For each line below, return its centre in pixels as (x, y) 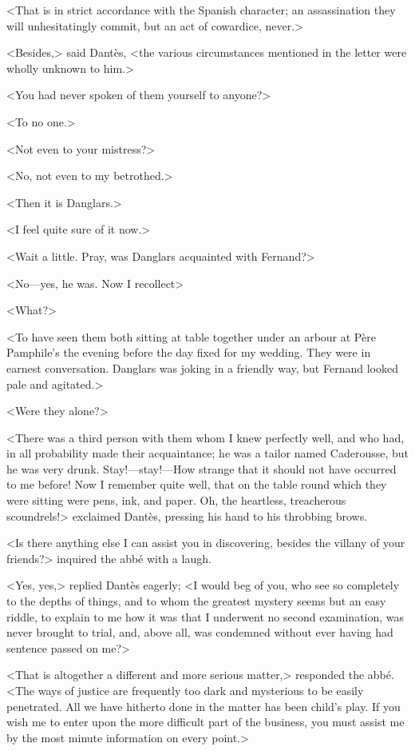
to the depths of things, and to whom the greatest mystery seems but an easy (196, 601)
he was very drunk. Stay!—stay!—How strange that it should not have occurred (202, 468)
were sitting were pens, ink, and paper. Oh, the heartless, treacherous (176, 500)
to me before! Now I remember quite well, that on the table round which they (197, 484)
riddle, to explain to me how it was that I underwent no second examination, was (206, 616)
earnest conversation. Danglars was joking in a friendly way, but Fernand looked (202, 368)
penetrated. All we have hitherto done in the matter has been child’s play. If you (204, 706)
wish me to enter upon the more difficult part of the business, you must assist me (206, 722)
